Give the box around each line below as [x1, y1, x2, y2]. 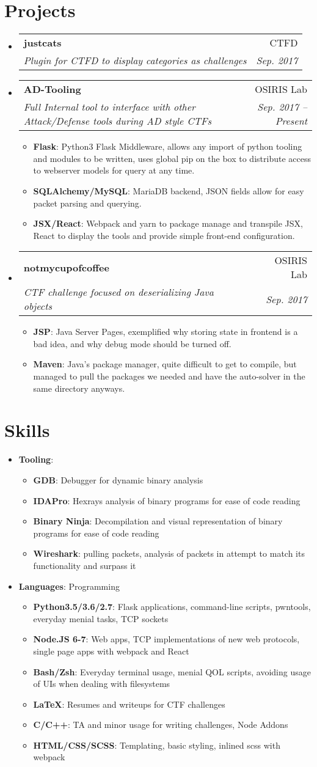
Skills [4, 417, 50, 442]
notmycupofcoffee [23, 260, 109, 274]
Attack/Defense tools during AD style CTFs [23, 114, 212, 128]
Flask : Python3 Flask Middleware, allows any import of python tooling [33, 140, 302, 153]
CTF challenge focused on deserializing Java [23, 285, 214, 299]
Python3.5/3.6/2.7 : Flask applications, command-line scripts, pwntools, [33, 600, 311, 613]
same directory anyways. [33, 381, 125, 394]
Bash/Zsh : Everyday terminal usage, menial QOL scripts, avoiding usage [33, 665, 311, 678]
